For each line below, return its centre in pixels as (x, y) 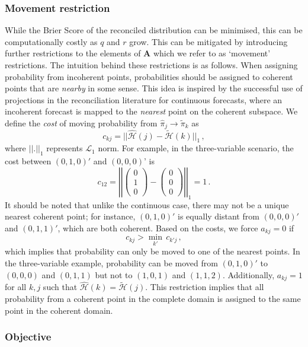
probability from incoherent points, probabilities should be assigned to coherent (149, 76)
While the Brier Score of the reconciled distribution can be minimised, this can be (154, 30)
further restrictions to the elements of (73, 53)
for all (16, 287)
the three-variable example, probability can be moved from (111, 263)
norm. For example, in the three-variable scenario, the (196, 148)
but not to (114, 274)
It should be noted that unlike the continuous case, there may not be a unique (147, 204)
